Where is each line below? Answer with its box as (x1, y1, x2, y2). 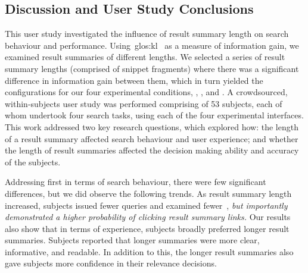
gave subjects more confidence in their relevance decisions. (5, 257, 217, 269)
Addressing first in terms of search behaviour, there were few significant (5, 175, 266, 188)
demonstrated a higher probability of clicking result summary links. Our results (5, 211, 291, 223)
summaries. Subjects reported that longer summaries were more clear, (5, 234, 260, 246)
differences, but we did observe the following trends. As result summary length (5, 187, 292, 199)
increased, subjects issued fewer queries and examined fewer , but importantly (5, 199, 288, 211)
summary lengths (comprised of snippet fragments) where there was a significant (5, 62, 299, 74)
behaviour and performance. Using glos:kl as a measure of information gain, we (5, 39, 299, 51)
